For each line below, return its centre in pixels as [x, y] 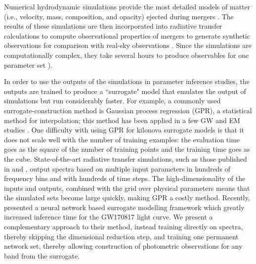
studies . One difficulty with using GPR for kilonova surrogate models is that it [124, 130]
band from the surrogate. [42, 255]
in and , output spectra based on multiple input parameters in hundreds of [117, 168]
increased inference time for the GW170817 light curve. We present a [108, 217]
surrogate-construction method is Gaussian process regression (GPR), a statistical [128, 110]
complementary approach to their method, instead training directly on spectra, [124, 227]
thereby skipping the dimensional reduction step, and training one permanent [121, 236]
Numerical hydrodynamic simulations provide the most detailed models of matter [127, 6]
